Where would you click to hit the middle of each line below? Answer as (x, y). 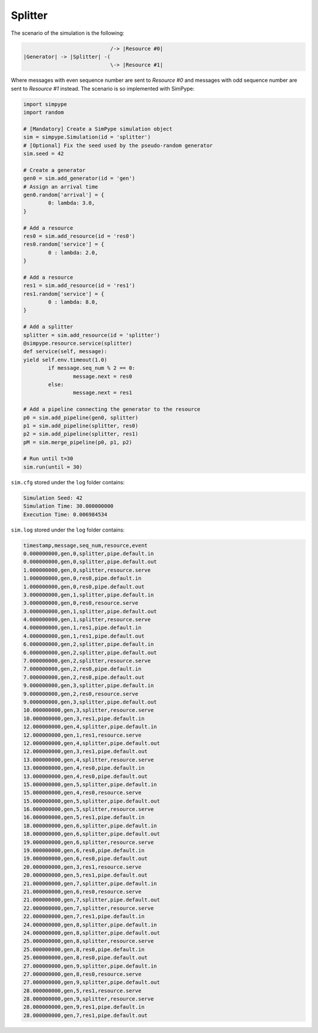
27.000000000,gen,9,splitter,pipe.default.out (92, 982)
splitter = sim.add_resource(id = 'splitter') (92, 335)
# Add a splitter (48, 327)
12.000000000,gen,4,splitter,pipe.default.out (92, 743)
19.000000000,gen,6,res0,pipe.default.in (84, 851)
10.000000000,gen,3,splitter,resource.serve (89, 710)
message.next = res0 (102, 376)
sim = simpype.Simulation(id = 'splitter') (87, 137)
